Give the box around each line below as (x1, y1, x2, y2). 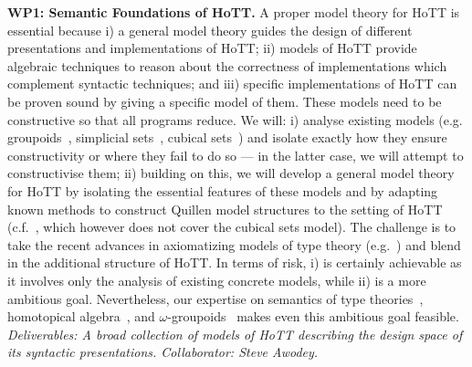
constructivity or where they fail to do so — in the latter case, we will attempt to (7, 145, 464, 164)
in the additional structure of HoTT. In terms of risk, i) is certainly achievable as (7, 253, 462, 272)
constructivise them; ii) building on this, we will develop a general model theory (7, 163, 455, 183)
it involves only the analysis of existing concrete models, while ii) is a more (7, 270, 426, 289)
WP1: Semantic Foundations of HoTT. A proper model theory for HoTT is (7, 3, 460, 21)
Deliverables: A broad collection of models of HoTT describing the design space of (7, 324, 463, 343)
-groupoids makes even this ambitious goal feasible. (167, 307, 459, 326)
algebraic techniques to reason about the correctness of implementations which (7, 56, 447, 75)
